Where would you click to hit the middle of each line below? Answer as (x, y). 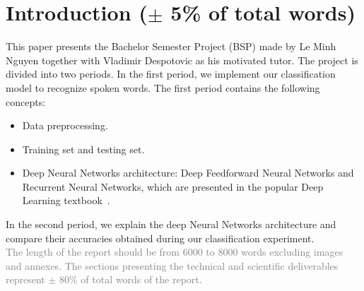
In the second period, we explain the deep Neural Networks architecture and (171, 224)
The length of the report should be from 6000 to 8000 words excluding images (175, 252)
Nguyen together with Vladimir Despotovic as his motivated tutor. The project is (182, 60)
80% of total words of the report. (131, 279)
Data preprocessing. (65, 125)
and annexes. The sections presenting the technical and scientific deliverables (172, 265)
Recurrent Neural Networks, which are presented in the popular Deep (173, 186)
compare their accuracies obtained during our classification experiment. (160, 238)
